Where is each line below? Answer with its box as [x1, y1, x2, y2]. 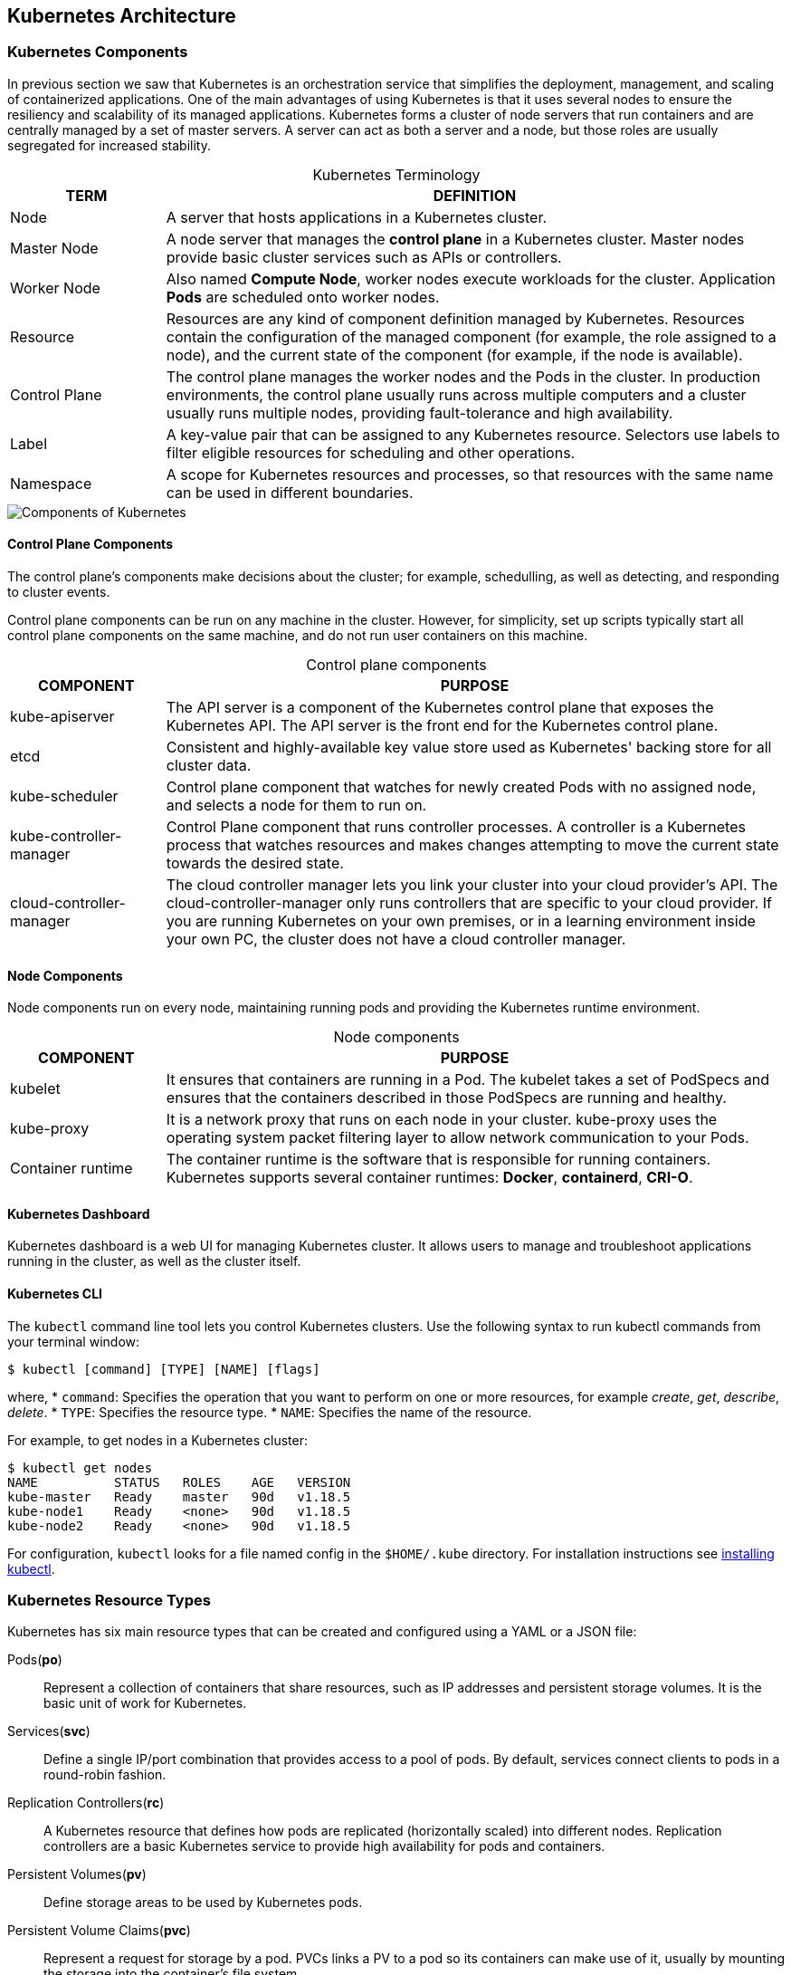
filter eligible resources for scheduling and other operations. [166, 443, 576, 462]
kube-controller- [10, 827, 122, 846]
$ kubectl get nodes [7, 1460, 153, 1475]
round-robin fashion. [43, 1767, 167, 1783]
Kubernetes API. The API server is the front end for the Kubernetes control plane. [166, 716, 719, 735]
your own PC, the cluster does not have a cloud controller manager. [166, 930, 626, 949]
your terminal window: [7, 1333, 140, 1349]
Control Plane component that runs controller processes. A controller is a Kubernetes [166, 818, 746, 837]
